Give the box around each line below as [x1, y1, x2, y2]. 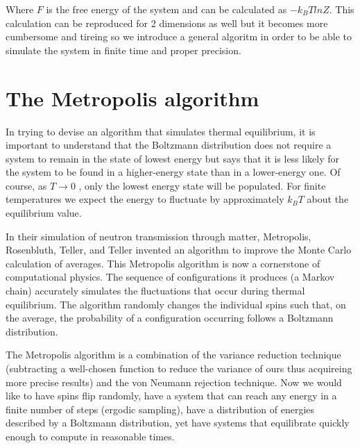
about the [307, 192, 349, 206]
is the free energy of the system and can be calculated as [46, 2, 287, 16]
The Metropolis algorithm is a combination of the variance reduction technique [6, 347, 341, 362]
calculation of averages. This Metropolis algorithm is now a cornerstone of [6, 256, 320, 270]
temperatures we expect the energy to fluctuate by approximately [6, 192, 284, 206]
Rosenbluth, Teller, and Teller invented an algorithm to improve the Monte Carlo [6, 242, 352, 257]
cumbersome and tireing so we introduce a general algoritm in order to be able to [6, 29, 352, 44]
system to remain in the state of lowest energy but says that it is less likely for [6, 151, 340, 165]
